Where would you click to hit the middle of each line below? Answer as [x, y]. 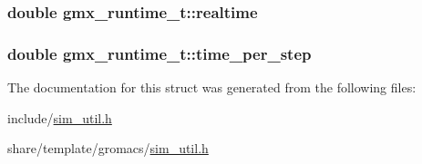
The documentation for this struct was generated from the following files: [212, 87]
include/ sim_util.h [60, 117]
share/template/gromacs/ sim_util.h [108, 148]
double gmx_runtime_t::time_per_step [160, 53]
